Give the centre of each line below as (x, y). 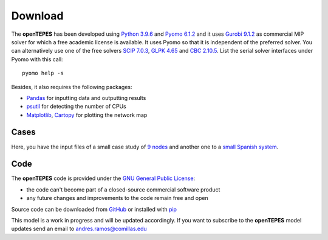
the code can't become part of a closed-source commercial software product (123, 189)
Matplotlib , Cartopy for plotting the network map (87, 115)
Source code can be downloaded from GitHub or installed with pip (94, 209)
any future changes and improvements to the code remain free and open (118, 198)
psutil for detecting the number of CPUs (77, 107)
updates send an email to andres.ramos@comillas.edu (79, 229)
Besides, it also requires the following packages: (72, 87)
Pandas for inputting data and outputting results (86, 98)
